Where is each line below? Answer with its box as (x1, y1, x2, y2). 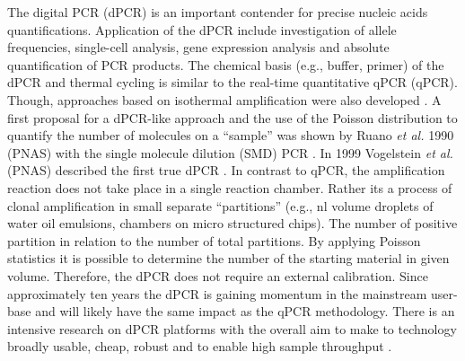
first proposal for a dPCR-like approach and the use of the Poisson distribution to (7, 108, 458, 127)
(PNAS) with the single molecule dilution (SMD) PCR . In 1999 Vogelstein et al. (7, 143, 453, 162)
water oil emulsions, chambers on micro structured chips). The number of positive (7, 214, 458, 233)
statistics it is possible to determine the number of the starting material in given (7, 249, 450, 268)
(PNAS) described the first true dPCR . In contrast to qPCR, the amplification (7, 161, 445, 180)
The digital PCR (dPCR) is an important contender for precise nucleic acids (7, 3, 428, 21)
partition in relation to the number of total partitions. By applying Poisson (7, 231, 421, 250)
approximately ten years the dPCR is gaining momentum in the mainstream (7, 284, 427, 303)
